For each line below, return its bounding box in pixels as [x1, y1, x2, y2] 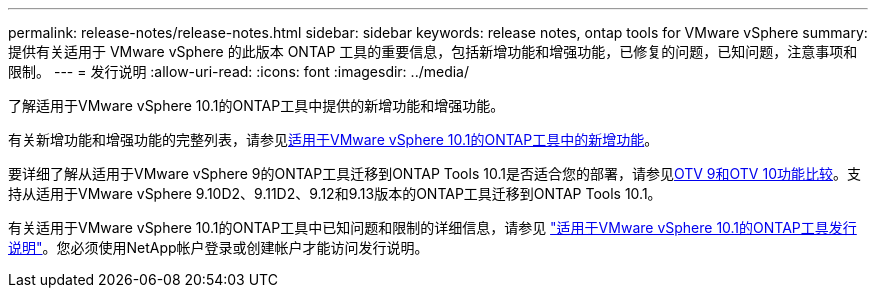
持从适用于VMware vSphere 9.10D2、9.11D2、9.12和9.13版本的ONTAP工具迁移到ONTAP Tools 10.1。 [8, 185, 662, 202]
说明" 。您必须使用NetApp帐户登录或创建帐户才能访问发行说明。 [8, 239, 429, 256]
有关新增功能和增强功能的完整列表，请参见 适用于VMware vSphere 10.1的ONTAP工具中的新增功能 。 [8, 131, 659, 148]
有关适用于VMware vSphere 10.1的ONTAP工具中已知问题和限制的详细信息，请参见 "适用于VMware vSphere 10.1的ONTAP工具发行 [8, 219, 857, 236]
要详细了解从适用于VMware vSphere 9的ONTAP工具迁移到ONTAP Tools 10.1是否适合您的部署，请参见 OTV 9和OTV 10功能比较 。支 [8, 165, 861, 182]
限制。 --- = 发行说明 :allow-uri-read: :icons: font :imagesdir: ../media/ [8, 63, 470, 80]
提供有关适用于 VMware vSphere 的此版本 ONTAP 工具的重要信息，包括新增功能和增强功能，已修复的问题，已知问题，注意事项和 [8, 43, 858, 60]
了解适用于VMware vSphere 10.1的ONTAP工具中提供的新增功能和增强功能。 [8, 97, 505, 114]
